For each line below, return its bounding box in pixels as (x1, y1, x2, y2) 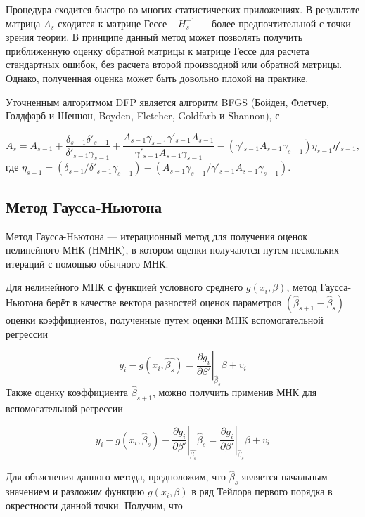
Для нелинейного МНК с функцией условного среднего (6, 280, 243, 294)
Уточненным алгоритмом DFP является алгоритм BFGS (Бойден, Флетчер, (6, 94, 329, 109)
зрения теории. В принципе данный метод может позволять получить (6, 30, 303, 44)
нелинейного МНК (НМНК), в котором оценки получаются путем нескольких (6, 242, 340, 257)
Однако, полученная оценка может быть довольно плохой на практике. (6, 70, 309, 85)
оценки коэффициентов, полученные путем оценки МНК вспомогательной (6, 312, 324, 327)
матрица (6, 15, 41, 30)
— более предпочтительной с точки (198, 15, 351, 30)
